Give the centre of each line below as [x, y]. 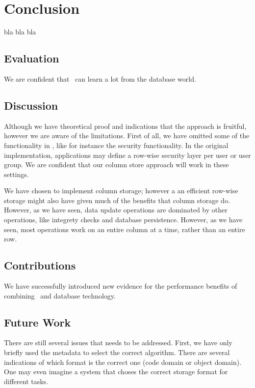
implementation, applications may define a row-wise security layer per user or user [127, 155]
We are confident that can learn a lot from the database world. [100, 78]
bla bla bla [20, 32]
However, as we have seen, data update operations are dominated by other [116, 210]
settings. [16, 174]
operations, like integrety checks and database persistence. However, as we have [123, 220]
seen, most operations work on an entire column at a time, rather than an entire [125, 229]
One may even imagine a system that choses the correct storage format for [116, 372]
